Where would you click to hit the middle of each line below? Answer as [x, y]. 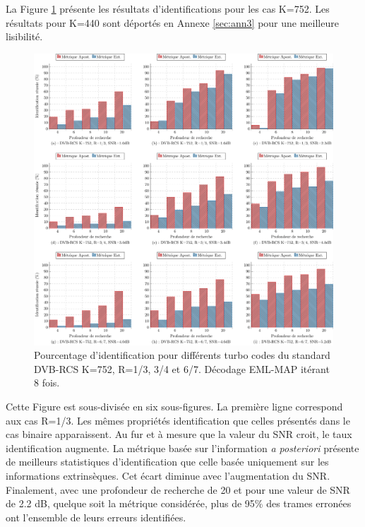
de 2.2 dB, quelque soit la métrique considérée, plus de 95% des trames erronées [179, 503]
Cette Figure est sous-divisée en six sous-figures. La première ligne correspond [174, 406]
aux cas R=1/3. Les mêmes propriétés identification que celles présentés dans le [178, 420]
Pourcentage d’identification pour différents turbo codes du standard [182, 355]
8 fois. [47, 383]
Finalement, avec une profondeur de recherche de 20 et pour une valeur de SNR [178, 489]
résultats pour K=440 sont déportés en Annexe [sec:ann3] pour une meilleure [172, 22]
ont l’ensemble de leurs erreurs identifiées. [96, 517]
